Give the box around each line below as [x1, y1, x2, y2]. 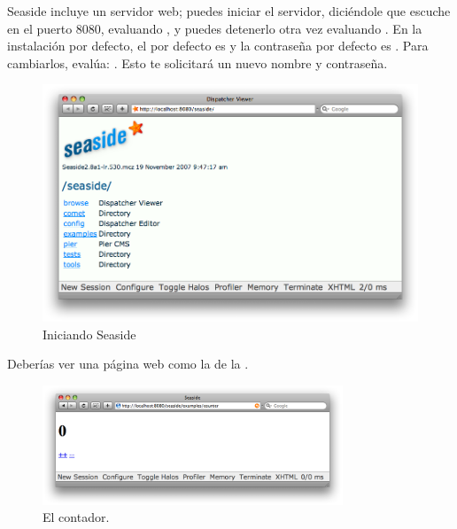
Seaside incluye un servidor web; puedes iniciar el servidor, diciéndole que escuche [7, 2, 451, 19]
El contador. [43, 508, 110, 526]
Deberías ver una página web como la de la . [7, 354, 249, 373]
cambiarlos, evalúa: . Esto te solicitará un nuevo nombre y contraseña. [7, 53, 388, 72]
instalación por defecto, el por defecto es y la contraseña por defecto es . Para [7, 36, 429, 55]
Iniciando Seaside [43, 324, 136, 343]
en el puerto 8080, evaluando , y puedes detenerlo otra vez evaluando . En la [7, 19, 422, 37]
